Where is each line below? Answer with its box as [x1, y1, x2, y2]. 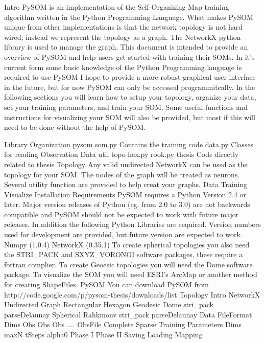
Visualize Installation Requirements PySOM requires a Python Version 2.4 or [4, 189, 247, 199]
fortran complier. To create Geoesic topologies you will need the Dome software [4, 259, 253, 269]
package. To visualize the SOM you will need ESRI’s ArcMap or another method [4, 269, 257, 280]
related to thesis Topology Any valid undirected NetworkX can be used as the [4, 158, 248, 169]
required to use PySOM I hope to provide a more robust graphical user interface [4, 72, 256, 82]
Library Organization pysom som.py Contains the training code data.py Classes [4, 139, 254, 149]
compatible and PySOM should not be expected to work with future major [4, 209, 239, 219]
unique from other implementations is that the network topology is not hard [4, 21, 243, 32]
